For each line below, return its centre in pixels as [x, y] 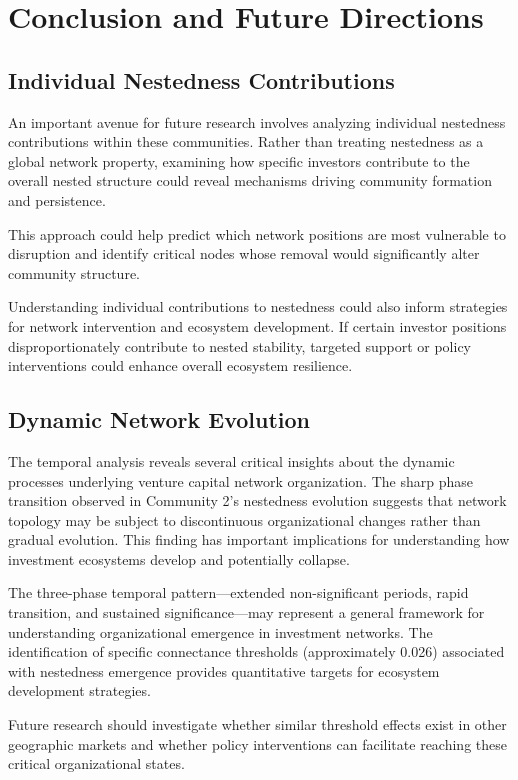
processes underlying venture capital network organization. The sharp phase [240, 480]
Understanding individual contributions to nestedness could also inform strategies [258, 306]
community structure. [74, 272]
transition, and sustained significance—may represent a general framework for [246, 612]
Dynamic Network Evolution [159, 419]
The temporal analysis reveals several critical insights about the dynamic [231, 460]
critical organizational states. [96, 763]
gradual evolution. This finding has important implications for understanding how [259, 539]
